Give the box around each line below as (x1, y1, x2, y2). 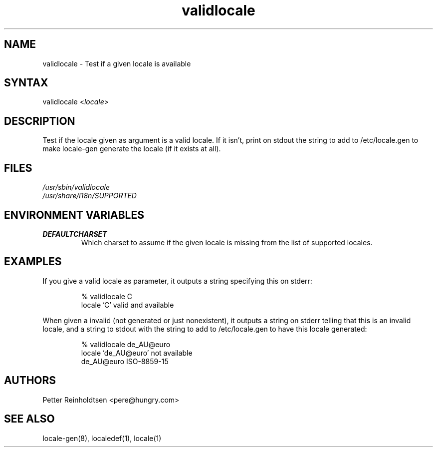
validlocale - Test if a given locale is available (42, 59, 191, 68)
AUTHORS (4, 374, 56, 387)
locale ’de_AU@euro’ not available (81, 348, 193, 357)
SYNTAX (4, 76, 48, 89)
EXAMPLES (4, 255, 62, 268)
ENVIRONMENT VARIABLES (4, 208, 144, 221)
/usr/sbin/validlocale (42, 183, 110, 192)
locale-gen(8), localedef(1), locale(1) (42, 434, 162, 443)
